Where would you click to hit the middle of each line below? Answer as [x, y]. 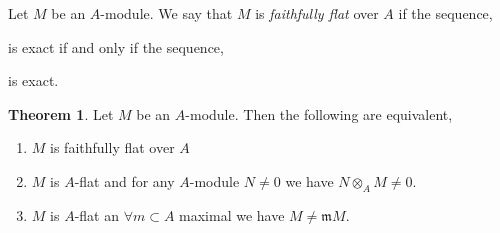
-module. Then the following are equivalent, [319, 113]
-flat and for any [124, 180]
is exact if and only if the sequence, [116, 46]
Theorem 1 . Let [61, 113]
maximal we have [232, 214]
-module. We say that [166, 13]
